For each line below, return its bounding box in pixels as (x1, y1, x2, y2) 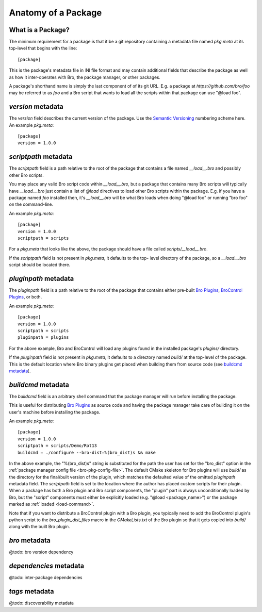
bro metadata (9, 536, 51, 545)
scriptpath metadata (9, 153, 73, 161)
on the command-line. (9, 201, 53, 207)
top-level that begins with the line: (9, 45, 77, 51)
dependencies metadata (9, 562, 84, 570)
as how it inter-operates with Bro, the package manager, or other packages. (9, 74, 161, 80)
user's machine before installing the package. (9, 409, 100, 415)
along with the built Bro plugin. (9, 524, 70, 529)
